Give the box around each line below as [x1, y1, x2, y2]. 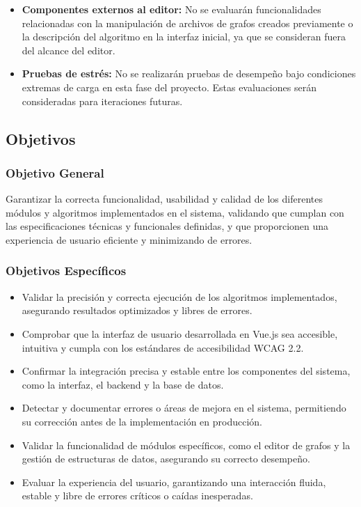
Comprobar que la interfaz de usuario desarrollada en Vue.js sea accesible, [22, 326, 338, 341]
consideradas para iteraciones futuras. [22, 93, 183, 108]
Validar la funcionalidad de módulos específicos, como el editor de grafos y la [22, 437, 351, 452]
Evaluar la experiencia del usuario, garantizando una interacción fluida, [22, 474, 326, 489]
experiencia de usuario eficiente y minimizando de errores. [6, 232, 252, 247]
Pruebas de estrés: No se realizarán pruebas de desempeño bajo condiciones [22, 66, 356, 81]
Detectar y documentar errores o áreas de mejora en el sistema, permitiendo [22, 400, 346, 415]
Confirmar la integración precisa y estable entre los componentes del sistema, [22, 364, 351, 378]
